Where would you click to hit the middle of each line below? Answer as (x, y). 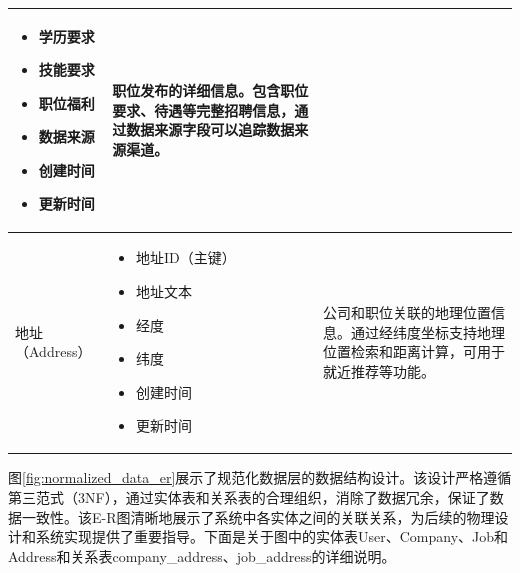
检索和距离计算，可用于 (427, 351)
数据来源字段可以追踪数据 (210, 129)
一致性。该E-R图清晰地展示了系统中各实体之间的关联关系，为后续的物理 (258, 516)
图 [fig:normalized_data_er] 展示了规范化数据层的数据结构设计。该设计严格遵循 (260, 477)
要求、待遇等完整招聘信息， (203, 109)
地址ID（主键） (186, 257)
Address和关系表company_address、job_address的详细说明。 (202, 555)
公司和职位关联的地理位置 (406, 311)
